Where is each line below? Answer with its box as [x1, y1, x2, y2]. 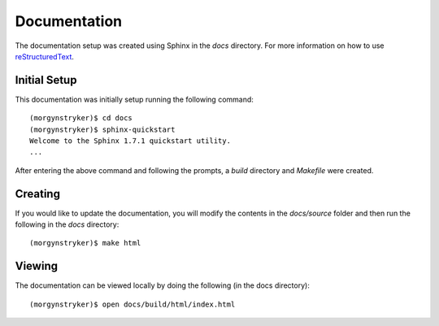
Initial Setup [15, 73, 77, 87]
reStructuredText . [15, 51, 75, 61]
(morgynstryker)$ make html [29, 238, 141, 248]
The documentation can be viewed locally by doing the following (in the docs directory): [15, 280, 311, 290]
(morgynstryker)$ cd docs [29, 114, 133, 123]
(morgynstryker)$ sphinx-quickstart [29, 124, 176, 134]
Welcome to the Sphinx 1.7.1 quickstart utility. [29, 137, 232, 146]
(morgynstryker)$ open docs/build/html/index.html [29, 299, 236, 309]
